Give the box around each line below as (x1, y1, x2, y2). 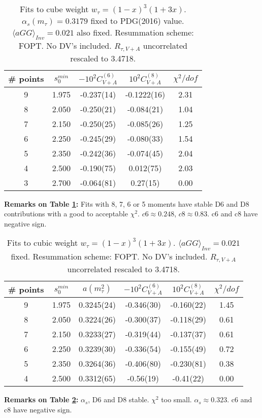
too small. (161, 394, 192, 405)
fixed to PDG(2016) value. (90, 15, 184, 26)
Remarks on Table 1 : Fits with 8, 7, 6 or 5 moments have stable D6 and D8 (4, 198, 249, 209)
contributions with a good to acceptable (4, 208, 128, 219)
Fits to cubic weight (7, 237, 78, 249)
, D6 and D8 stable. (88, 394, 149, 405)
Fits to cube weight (19, 3, 89, 15)
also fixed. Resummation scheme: (77, 26, 194, 38)
